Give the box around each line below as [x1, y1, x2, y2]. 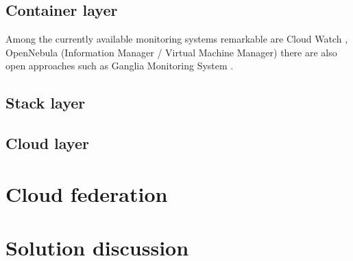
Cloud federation [5, 179, 168, 207]
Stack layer [5, 92, 86, 113]
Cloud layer [5, 133, 89, 154]
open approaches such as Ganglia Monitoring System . [5, 58, 234, 73]
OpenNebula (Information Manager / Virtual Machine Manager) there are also [5, 45, 337, 59]
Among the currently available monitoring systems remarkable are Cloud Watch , [5, 32, 348, 46]
